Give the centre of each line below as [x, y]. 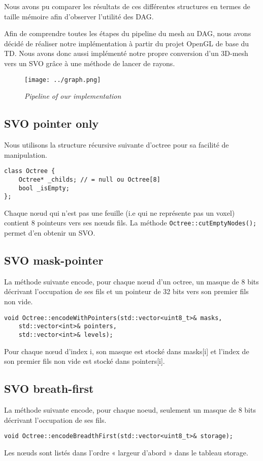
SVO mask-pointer [54, 260]
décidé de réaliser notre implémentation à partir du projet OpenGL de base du [127, 43]
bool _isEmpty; [44, 188]
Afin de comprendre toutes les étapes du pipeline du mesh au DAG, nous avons [128, 33]
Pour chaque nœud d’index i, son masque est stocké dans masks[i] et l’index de [127, 351]
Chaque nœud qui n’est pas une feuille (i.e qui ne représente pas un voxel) [120, 212]
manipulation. [26, 154]
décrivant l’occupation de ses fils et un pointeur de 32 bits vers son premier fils [126, 291]
